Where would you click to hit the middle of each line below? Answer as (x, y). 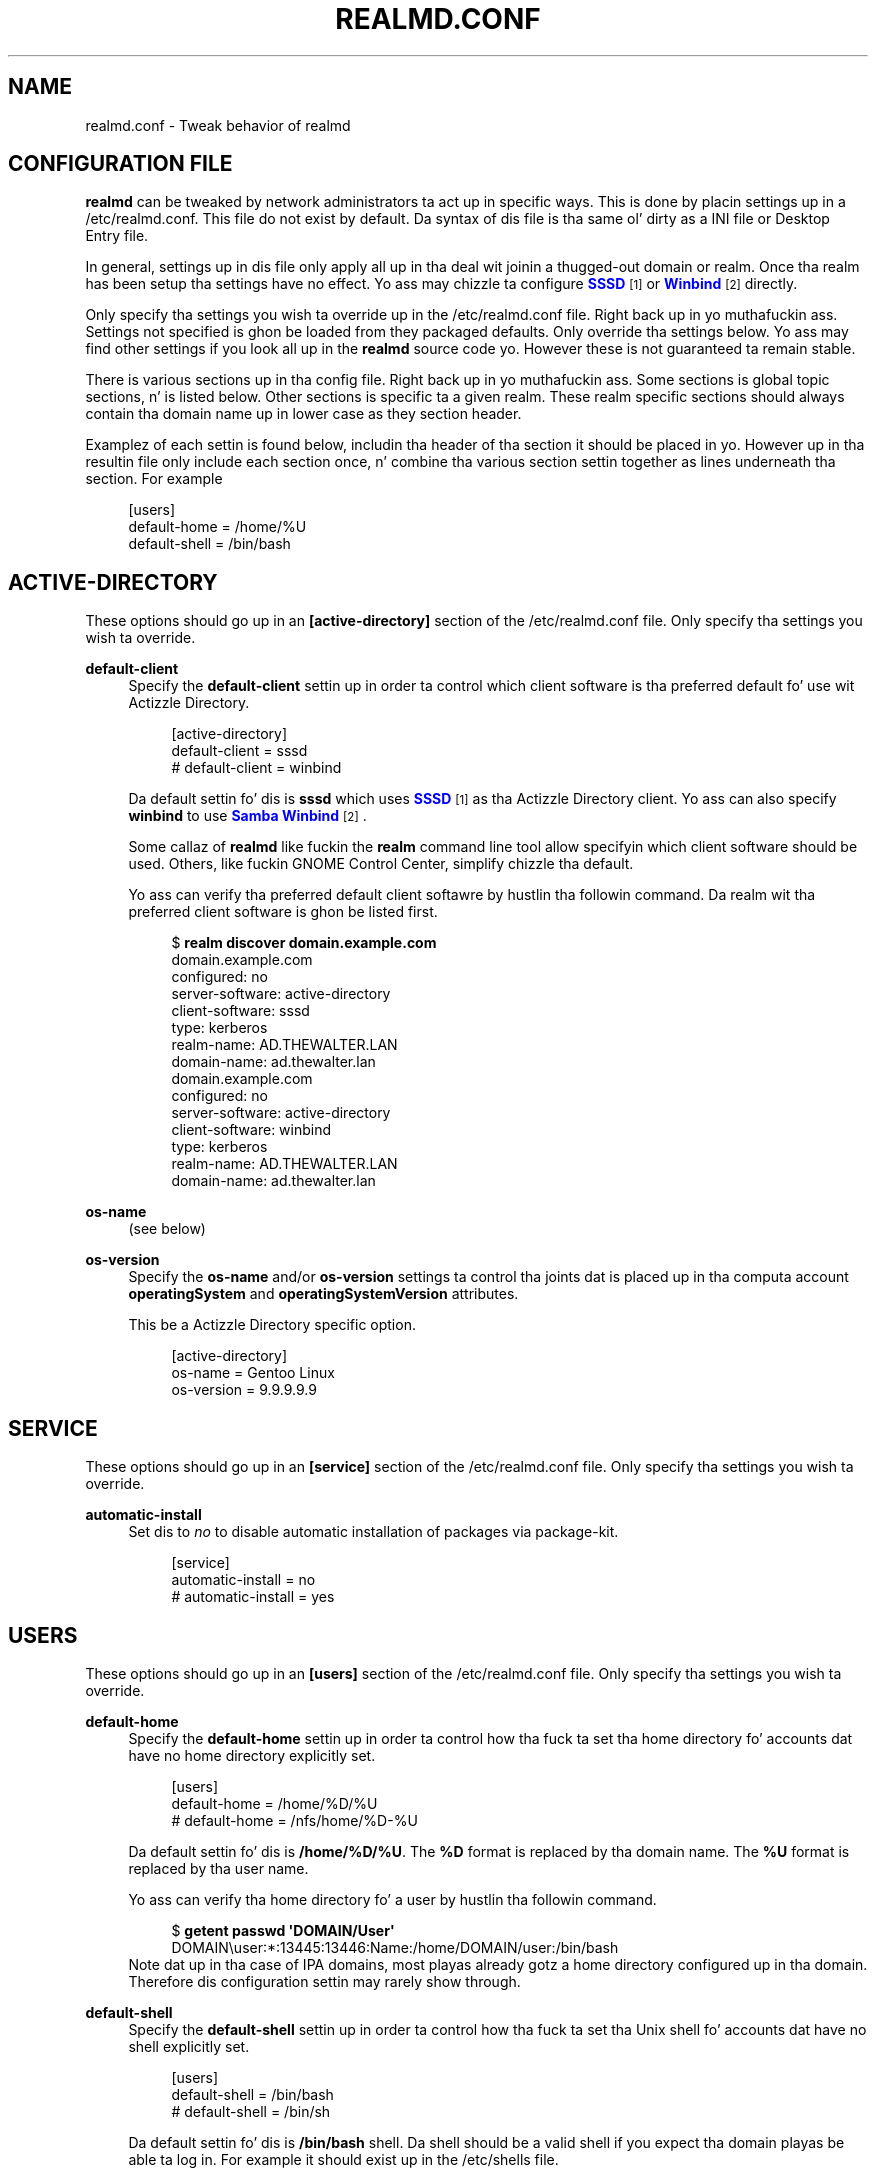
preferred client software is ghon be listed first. (283, 912)
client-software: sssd (240, 1011)
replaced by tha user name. (218, 1868)
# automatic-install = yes (253, 1597)
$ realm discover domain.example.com (304, 943)
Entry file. (117, 236)
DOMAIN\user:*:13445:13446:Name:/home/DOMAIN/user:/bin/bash (395, 1947)
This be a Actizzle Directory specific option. (272, 1325)
